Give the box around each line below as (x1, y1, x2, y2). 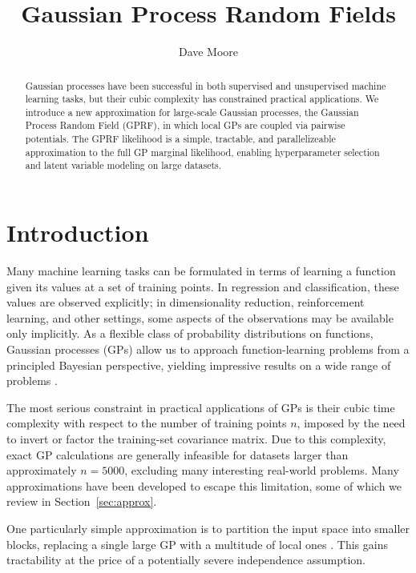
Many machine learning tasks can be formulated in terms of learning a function (6, 262, 396, 279)
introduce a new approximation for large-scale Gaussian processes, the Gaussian (25, 105, 359, 118)
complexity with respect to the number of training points (6, 415, 287, 431)
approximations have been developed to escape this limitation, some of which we (6, 477, 402, 494)
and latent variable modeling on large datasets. (25, 158, 222, 172)
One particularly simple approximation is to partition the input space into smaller (6, 519, 410, 536)
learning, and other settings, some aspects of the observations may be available (6, 309, 394, 326)
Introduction (6, 216, 149, 249)
